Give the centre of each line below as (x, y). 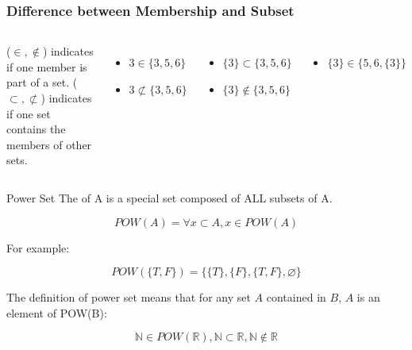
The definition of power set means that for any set (129, 297)
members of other (49, 144)
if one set (29, 113)
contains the (36, 129)
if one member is (47, 66)
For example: (38, 247)
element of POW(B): (57, 312)
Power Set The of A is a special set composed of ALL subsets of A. (169, 197)
